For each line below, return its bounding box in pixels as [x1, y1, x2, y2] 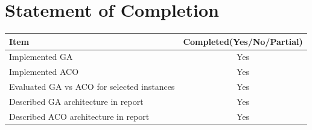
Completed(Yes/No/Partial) [183, 35, 303, 47]
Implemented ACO [9, 65, 79, 78]
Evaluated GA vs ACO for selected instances [9, 80, 175, 93]
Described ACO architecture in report [9, 110, 150, 122]
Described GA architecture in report [9, 95, 144, 107]
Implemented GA [9, 50, 73, 63]
